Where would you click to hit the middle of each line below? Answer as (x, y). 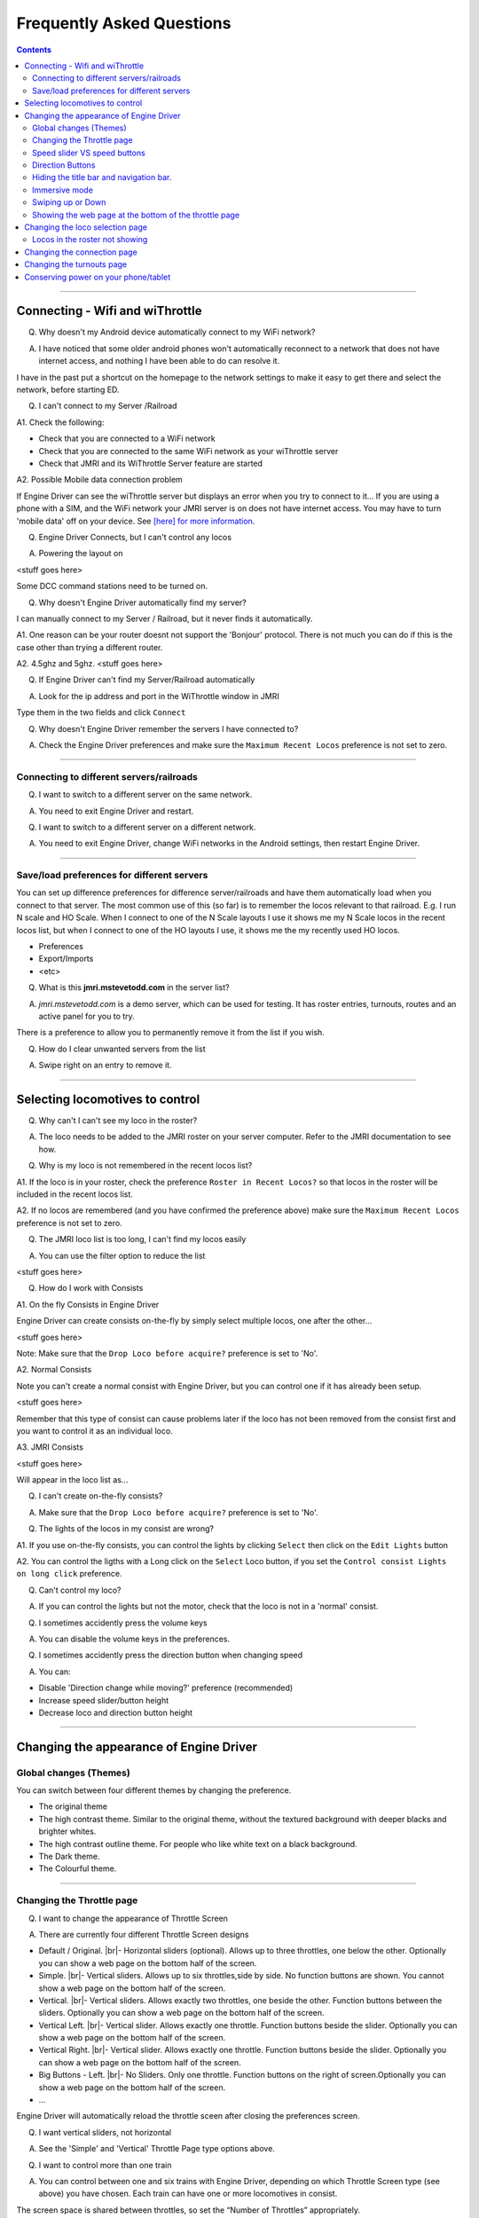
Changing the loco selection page (86, 227)
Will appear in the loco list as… (72, 1480)
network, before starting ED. (68, 389)
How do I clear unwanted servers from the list (122, 1049)
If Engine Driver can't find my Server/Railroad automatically (147, 680)
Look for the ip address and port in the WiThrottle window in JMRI (159, 696)
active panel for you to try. (86, 1016)
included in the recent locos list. (75, 1194)
